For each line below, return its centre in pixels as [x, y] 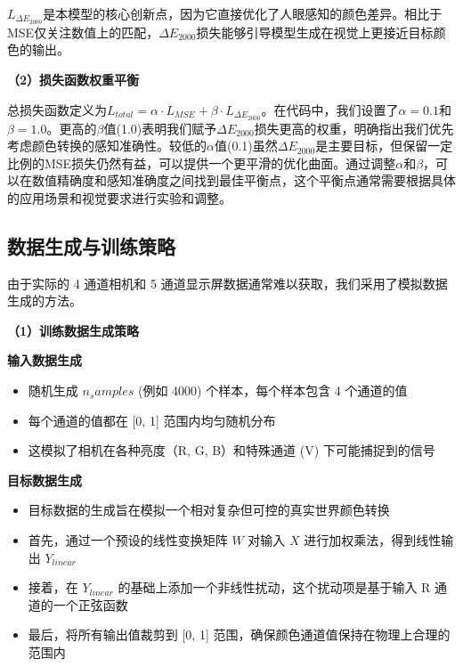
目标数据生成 [45, 480]
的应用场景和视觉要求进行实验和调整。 [119, 197]
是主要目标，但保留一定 [384, 146]
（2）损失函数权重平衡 [73, 80]
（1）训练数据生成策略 [73, 330]
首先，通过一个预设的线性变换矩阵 [128, 540]
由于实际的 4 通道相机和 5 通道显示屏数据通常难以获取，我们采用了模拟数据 [227, 283]
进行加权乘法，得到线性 [373, 540]
